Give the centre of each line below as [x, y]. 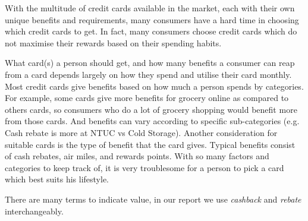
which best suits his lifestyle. [57, 179]
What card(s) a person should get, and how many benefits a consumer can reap [150, 63]
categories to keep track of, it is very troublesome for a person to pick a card [144, 167]
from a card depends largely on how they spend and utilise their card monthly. [148, 74]
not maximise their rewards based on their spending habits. [113, 42]
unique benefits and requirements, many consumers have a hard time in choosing [152, 19]
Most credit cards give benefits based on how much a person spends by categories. [154, 86]
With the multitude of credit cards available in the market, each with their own [150, 8]
